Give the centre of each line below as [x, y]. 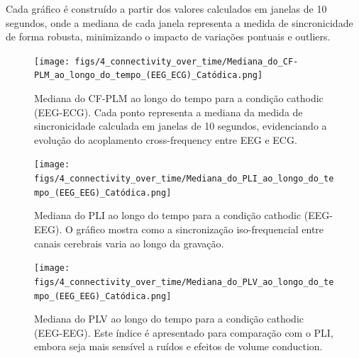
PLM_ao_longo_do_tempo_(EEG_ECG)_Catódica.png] [149, 75]
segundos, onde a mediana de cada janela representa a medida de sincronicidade [179, 22]
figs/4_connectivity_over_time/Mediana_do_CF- [187, 61]
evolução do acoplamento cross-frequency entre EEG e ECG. [166, 139]
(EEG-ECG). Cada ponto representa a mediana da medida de [169, 112]
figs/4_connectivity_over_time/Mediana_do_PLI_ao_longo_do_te [184, 179]
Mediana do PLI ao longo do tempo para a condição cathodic [168, 215]
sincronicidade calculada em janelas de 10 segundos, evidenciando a [181, 126]
